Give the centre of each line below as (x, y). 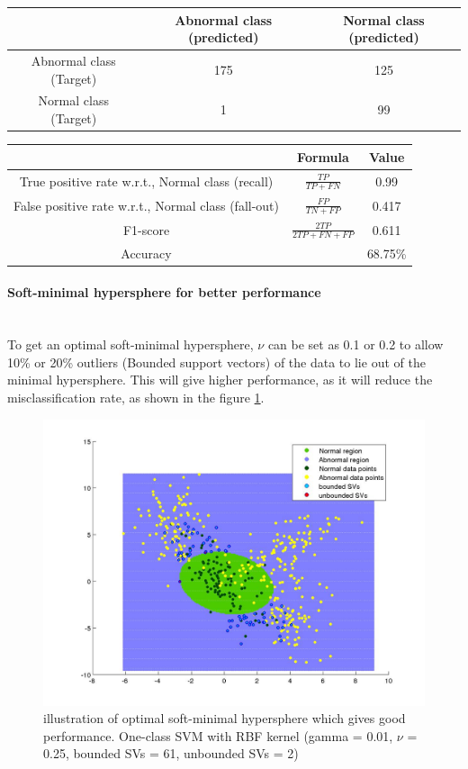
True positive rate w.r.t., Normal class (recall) (146, 181)
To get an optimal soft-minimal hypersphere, (130, 344)
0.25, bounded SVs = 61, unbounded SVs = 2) (171, 753)
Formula (323, 156)
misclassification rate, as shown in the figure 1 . (136, 397)
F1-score (146, 229)
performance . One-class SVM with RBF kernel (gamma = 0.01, (218, 735)
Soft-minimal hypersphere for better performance (164, 292)
